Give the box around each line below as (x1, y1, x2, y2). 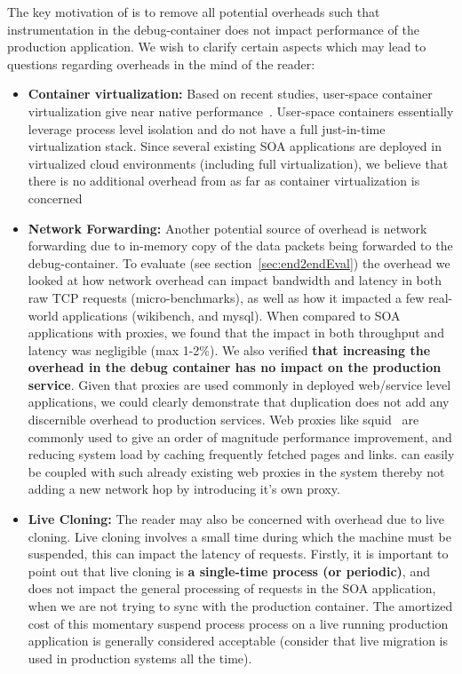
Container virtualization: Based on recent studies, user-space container (28, 84, 433, 103)
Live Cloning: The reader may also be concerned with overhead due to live (28, 510, 445, 528)
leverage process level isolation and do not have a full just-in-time (28, 119, 386, 138)
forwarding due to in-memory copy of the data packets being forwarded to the (28, 236, 453, 255)
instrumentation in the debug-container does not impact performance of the (7, 20, 419, 38)
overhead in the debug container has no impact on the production (28, 358, 442, 377)
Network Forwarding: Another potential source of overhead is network (28, 218, 427, 237)
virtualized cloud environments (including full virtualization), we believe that (28, 154, 449, 172)
